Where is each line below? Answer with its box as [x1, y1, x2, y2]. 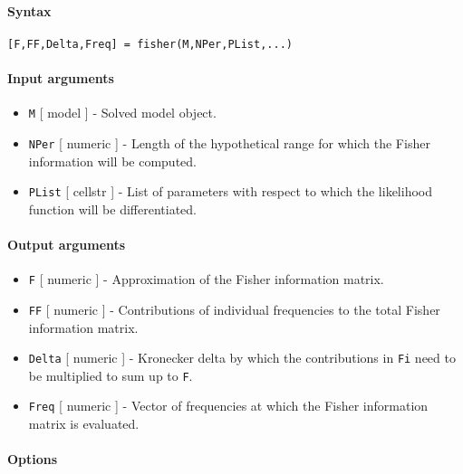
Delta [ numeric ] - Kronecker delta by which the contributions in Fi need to [28, 348, 456, 367]
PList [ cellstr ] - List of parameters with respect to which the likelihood [28, 182, 432, 201]
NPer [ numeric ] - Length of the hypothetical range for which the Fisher [28, 133, 430, 152]
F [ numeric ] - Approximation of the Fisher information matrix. [28, 270, 384, 289]
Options [7, 450, 58, 469]
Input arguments [7, 69, 114, 88]
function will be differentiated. [28, 199, 197, 218]
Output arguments [7, 235, 126, 253]
